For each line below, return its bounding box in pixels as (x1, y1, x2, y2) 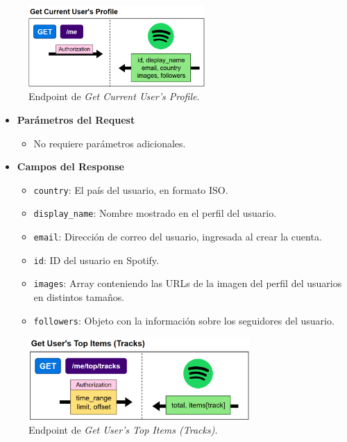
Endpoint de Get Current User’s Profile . (28, 89, 200, 104)
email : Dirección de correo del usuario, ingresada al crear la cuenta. (33, 229, 322, 244)
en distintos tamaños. (33, 290, 125, 304)
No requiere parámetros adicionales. (33, 136, 186, 150)
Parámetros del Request (17, 113, 135, 127)
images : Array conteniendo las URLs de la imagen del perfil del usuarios (33, 276, 342, 290)
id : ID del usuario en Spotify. (33, 252, 159, 267)
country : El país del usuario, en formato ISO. (33, 182, 228, 197)
